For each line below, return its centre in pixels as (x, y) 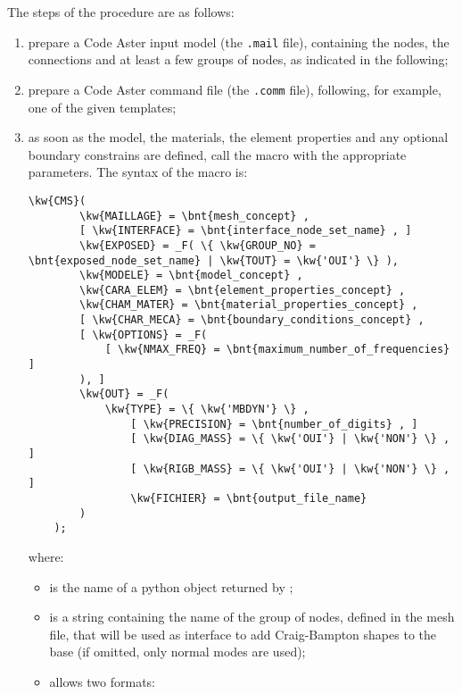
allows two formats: (102, 681)
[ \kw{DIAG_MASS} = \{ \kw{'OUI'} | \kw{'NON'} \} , (290, 439)
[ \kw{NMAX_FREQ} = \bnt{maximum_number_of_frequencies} (277, 350)
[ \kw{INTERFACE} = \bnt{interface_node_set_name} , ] (246, 231)
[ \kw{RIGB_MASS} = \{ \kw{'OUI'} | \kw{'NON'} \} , (290, 468)
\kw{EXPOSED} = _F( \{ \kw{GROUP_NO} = (198, 245)
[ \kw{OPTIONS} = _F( (144, 334)
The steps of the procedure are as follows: (121, 12)
